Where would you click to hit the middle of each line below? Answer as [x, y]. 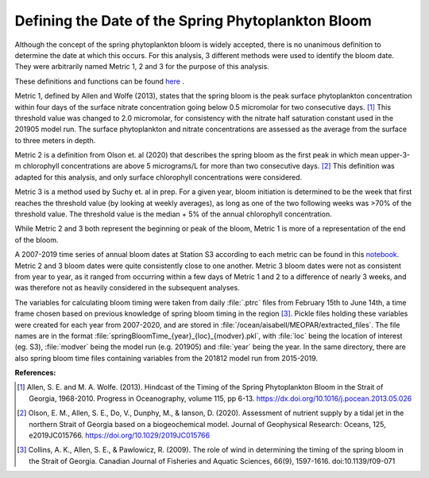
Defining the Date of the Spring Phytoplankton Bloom [193, 21]
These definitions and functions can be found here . [99, 81]
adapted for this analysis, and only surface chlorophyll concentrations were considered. [158, 177]
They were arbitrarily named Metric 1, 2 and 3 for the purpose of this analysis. [142, 67]
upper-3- [395, 155]
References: [35, 373]
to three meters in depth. [55, 140]
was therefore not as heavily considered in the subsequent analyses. [127, 288]
